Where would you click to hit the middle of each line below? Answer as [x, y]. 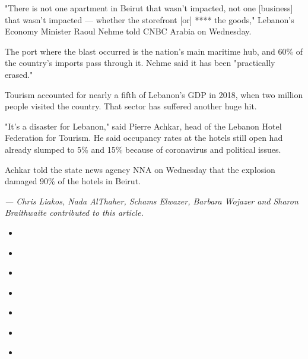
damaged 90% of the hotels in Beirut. [73, 181]
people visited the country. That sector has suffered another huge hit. [131, 106]
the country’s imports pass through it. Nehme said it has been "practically [140, 63]
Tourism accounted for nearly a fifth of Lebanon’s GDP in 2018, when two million [154, 94]
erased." [19, 74]
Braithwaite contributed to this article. [74, 212]
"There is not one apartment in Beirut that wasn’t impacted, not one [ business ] [149, 8]
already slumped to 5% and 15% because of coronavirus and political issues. [143, 149]
